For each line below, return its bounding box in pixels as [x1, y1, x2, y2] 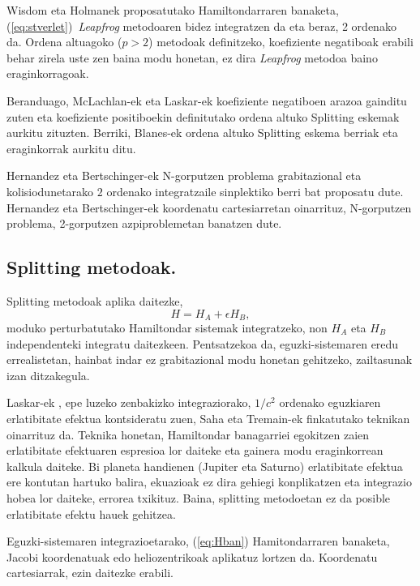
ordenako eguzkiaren [279, 394, 381, 411]
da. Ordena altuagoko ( [6, 33, 122, 50]
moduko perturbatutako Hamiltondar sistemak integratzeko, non [6, 319, 328, 336]
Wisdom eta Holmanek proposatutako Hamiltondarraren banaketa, [6, 2, 339, 18]
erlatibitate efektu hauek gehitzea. [6, 505, 176, 522]
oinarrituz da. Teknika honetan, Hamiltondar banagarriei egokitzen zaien [6, 426, 370, 443]
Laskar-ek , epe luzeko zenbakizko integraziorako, [6, 394, 251, 411]
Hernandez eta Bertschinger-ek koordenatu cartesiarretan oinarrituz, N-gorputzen [6, 199, 412, 216]
